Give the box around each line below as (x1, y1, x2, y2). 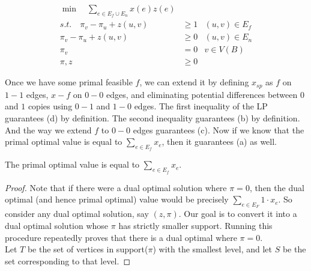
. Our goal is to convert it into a (178, 207, 297, 220)
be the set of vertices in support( (27, 243, 148, 255)
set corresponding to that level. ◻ (5, 254, 131, 267)
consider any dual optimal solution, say (5, 207, 149, 220)
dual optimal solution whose (5, 219, 109, 231)
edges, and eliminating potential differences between (106, 88, 298, 100)
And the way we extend (5, 123, 92, 136)
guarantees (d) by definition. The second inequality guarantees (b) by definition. (5, 112, 300, 124)
